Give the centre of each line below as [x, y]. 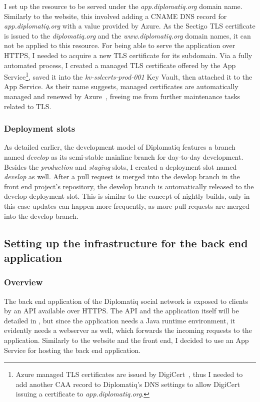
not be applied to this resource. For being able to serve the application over [120, 45]
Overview [23, 282]
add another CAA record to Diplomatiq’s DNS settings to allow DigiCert [128, 384]
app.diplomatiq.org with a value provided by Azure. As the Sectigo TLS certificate [130, 26]
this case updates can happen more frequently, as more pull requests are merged [127, 206]
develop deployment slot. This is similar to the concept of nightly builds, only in [127, 196]
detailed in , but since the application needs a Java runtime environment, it [120, 320]
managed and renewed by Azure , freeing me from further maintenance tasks [122, 96]
